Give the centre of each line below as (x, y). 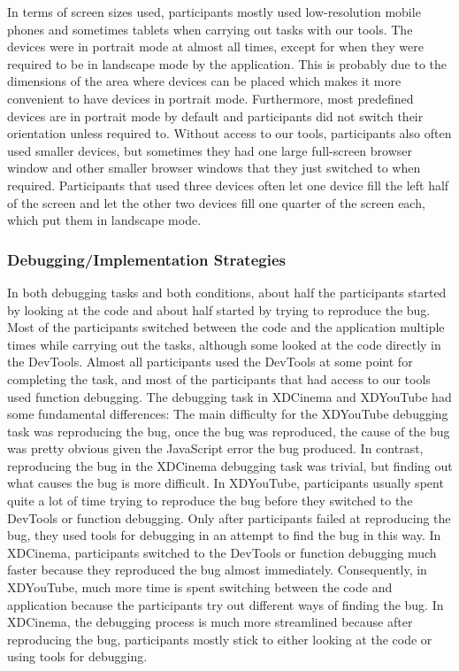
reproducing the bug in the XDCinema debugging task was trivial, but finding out (230, 465)
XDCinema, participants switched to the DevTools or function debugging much (222, 552)
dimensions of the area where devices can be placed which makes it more (204, 81)
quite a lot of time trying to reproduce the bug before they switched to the (210, 501)
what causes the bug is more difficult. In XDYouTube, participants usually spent (226, 483)
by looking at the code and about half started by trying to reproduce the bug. (219, 309)
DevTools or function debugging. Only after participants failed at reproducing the (229, 517)
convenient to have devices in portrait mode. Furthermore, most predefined (210, 98)
